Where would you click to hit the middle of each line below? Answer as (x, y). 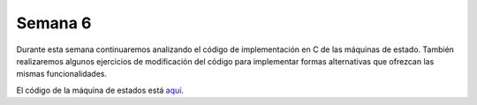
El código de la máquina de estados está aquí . (100, 90)
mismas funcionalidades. (62, 74)
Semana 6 (54, 23)
